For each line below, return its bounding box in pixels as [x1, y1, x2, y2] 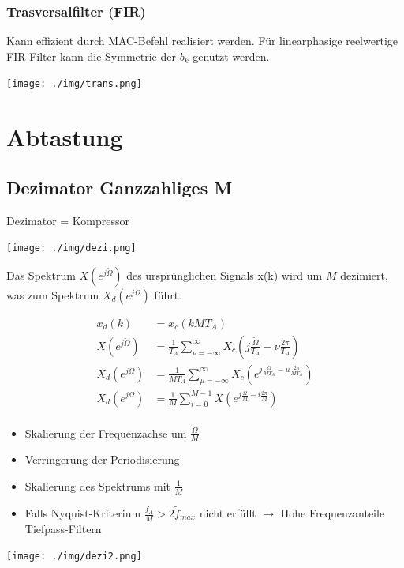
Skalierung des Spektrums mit [24, 477, 170, 494]
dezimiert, [340, 266, 388, 283]
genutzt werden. [193, 47, 270, 64]
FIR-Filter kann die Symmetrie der [6, 47, 176, 64]
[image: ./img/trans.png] [6, 78, 142, 90]
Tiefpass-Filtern [24, 520, 102, 536]
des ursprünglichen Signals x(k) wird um [126, 266, 323, 283]
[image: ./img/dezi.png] [6, 243, 137, 254]
